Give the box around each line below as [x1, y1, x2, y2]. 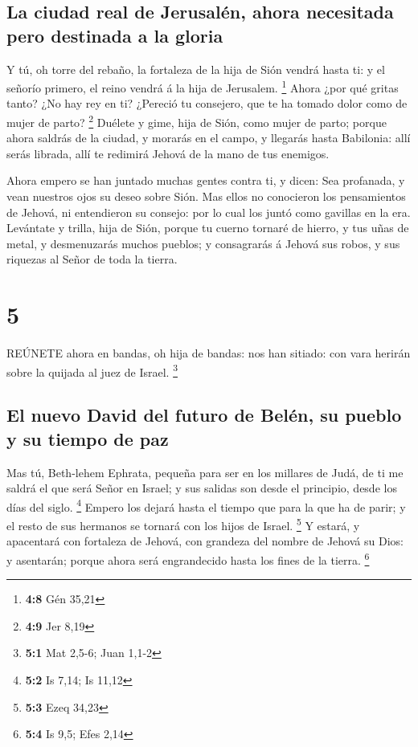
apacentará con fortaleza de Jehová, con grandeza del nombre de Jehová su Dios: [6, 533, 404, 549]
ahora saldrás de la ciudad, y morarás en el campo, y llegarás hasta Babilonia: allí [6, 129, 411, 146]
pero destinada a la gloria [6, 22, 223, 47]
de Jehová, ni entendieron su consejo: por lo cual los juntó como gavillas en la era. [6, 203, 411, 220]
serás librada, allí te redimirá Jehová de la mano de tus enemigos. [6, 145, 330, 161]
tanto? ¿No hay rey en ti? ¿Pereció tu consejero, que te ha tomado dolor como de [6, 95, 408, 112]
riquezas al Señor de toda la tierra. [6, 251, 178, 267]
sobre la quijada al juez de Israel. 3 [6, 361, 178, 380]
